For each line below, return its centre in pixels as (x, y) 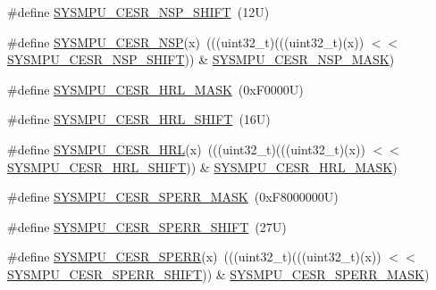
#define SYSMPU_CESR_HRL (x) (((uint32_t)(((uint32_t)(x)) (186, 149)
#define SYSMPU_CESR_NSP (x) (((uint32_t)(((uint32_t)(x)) (186, 41)
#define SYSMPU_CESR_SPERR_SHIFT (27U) (147, 226)
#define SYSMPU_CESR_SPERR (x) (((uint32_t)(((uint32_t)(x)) (194, 257)
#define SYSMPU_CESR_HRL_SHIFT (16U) (139, 119)
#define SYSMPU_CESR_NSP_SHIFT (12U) (138, 12)
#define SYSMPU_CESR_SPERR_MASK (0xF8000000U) (173, 197)
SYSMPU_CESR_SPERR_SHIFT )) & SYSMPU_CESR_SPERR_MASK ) (218, 273)
